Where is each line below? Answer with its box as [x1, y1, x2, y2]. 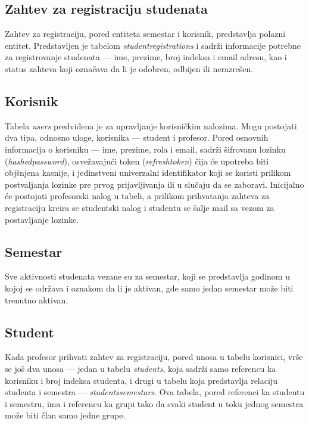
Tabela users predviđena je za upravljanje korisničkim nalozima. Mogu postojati [5, 119, 297, 132]
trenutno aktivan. [5, 293, 68, 306]
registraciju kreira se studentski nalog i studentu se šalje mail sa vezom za [5, 201, 274, 213]
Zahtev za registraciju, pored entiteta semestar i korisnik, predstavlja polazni [5, 27, 286, 40]
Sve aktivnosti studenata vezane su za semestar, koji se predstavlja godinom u [5, 270, 290, 283]
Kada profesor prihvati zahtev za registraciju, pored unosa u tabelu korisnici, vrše [5, 350, 303, 363]
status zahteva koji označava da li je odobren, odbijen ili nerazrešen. [5, 62, 254, 75]
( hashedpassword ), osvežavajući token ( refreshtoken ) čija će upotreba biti [5, 154, 269, 167]
